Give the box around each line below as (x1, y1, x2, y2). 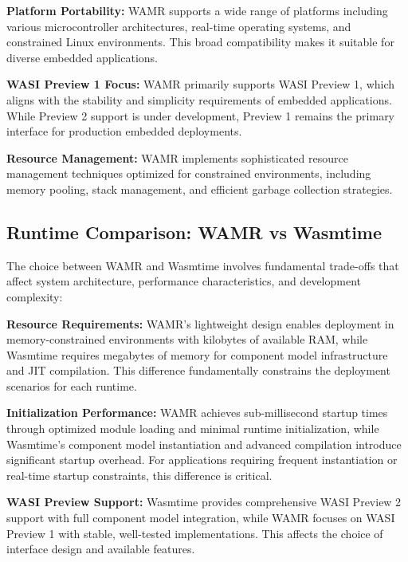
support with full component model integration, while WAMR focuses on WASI (6, 509, 395, 526)
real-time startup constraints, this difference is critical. (6, 466, 273, 483)
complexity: (6, 288, 63, 305)
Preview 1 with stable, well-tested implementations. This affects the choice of (6, 525, 383, 541)
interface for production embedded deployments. (6, 123, 242, 140)
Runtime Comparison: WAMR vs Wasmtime (6, 219, 382, 244)
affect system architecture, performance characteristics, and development (6, 273, 361, 289)
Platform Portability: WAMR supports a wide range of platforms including (6, 2, 388, 18)
